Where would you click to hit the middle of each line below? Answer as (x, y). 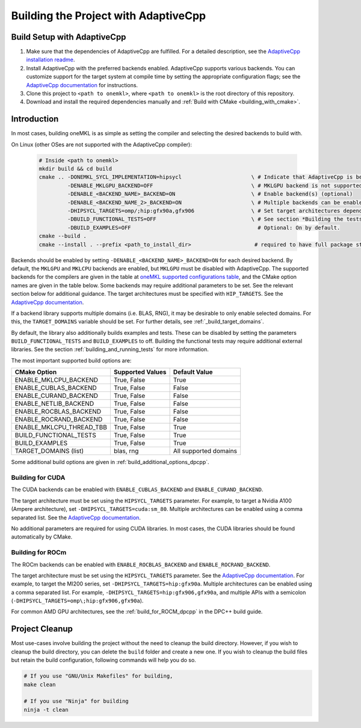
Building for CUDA (38, 478)
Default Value (193, 372)
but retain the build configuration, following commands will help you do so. (104, 660)
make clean (40, 684)
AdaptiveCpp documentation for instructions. (82, 85)
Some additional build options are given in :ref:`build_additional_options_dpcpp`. (110, 462)
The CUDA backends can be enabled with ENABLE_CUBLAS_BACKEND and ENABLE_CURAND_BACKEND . (137, 489)
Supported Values (140, 372)
